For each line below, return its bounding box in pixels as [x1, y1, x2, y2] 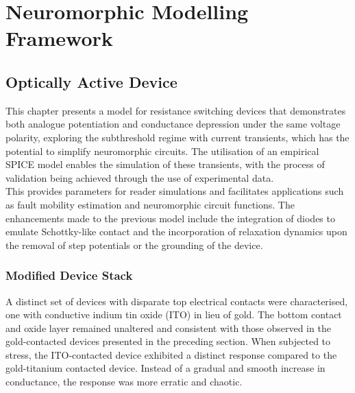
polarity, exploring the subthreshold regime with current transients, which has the [5, 130, 350, 144]
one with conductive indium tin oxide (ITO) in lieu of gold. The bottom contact [5, 307, 342, 322]
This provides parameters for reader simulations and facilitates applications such [5, 184, 344, 198]
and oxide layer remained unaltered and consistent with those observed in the [5, 320, 331, 335]
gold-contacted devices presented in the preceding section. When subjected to [5, 334, 331, 348]
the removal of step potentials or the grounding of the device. [5, 237, 263, 252]
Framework [5, 24, 113, 52]
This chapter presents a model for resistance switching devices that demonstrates [5, 103, 346, 117]
